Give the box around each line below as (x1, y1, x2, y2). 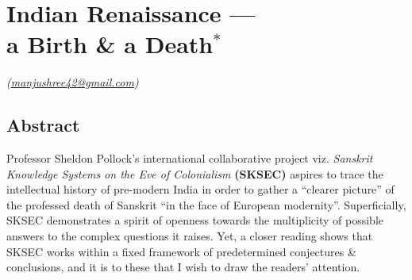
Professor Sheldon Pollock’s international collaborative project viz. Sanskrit (6, 150, 373, 167)
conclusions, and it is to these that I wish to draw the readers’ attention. (6, 259, 360, 275)
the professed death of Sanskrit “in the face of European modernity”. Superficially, (6, 196, 406, 213)
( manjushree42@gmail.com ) (6, 74, 139, 90)
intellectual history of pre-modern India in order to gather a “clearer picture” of (6, 181, 395, 198)
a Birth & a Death (6, 28, 214, 60)
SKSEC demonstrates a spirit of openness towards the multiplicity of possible (6, 212, 383, 228)
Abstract (6, 113, 80, 137)
